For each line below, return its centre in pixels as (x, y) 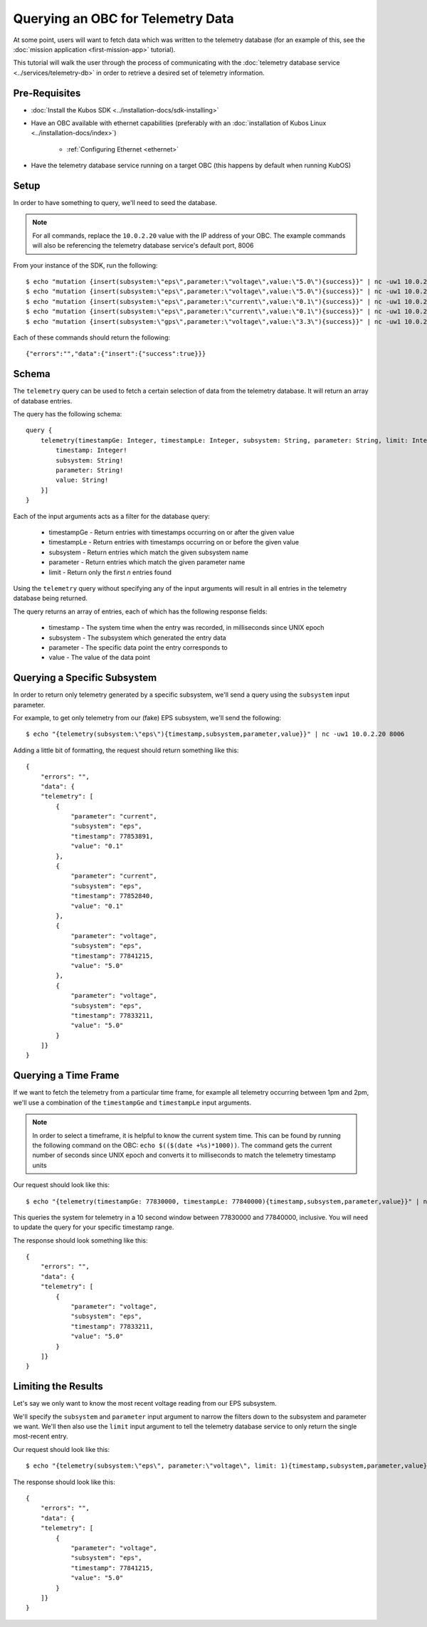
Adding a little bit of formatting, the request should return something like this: (126, 750)
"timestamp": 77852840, (112, 896)
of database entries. (43, 401)
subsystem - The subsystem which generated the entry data (138, 638)
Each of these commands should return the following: (92, 337)
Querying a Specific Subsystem (85, 678)
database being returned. (51, 599)
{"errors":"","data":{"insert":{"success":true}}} (116, 354)
